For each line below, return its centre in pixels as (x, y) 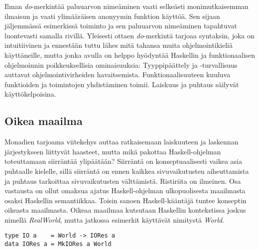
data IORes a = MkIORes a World (58, 244)
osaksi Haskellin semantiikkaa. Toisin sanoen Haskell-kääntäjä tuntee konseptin (126, 200)
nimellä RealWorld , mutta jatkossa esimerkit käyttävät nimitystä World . (115, 219)
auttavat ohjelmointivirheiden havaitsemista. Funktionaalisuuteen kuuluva (118, 74)
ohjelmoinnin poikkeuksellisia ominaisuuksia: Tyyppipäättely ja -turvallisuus (121, 64)
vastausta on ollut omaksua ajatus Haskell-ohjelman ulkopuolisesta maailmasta (125, 190)
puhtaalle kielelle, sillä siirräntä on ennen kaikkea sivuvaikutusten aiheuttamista (127, 171)
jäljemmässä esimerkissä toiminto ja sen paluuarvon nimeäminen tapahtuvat (121, 26)
